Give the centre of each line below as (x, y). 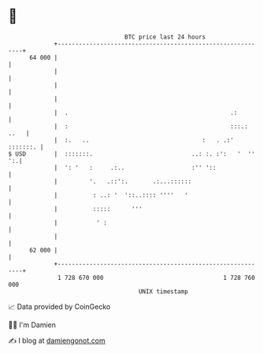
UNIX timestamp (163, 291)
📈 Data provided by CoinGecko (59, 307)
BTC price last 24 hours (165, 37)
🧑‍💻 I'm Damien (32, 325)
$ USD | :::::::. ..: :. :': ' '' (132, 154)
